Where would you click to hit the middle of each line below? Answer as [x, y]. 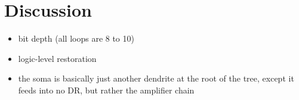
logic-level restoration [57, 58]
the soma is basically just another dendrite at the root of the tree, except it [156, 78]
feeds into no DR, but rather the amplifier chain [106, 90]
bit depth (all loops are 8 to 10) [76, 38]
